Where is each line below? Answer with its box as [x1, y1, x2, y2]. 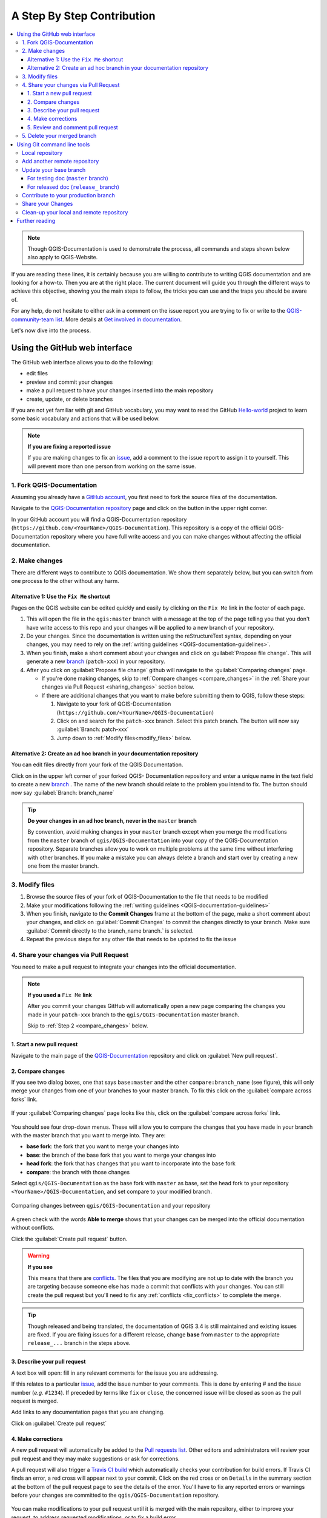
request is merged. [11, 1397, 59, 1404]
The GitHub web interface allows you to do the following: [11, 358, 153, 366]
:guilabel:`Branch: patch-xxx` [56, 726, 129, 733]
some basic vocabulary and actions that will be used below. [11, 415, 160, 422]
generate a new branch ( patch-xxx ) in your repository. [26, 658, 166, 665]
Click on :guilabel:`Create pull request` [11, 1420, 107, 1427]
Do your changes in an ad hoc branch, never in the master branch [27, 817, 197, 825]
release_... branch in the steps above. [27, 1339, 131, 1347]
